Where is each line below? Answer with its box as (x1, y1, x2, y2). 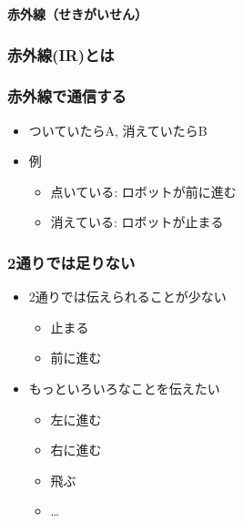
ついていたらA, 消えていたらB (28, 120, 208, 139)
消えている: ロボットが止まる (50, 212, 224, 231)
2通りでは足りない (7, 251, 136, 273)
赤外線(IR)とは (7, 43, 115, 66)
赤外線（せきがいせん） (7, 5, 147, 23)
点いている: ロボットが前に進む (50, 181, 237, 200)
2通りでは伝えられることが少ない (28, 287, 227, 306)
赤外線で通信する (7, 85, 127, 108)
